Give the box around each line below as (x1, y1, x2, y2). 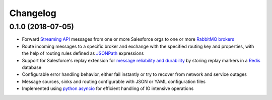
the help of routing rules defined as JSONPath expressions (22, 50, 144, 56)
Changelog (9, 8, 56, 19)
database (22, 64, 42, 70)
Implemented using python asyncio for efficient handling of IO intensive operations (22, 85, 194, 91)
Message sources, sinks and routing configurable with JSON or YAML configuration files (22, 78, 206, 84)
